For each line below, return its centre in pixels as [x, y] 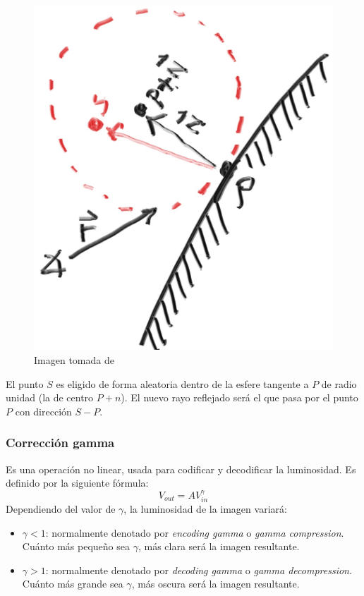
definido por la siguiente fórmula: [77, 483]
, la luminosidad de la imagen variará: [205, 508]
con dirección [43, 411]
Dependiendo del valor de [61, 508]
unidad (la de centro [50, 397]
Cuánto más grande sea [73, 584]
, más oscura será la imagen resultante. [216, 584]
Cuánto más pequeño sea [76, 546]
